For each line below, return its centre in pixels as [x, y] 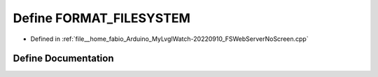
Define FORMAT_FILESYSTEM [101, 18]
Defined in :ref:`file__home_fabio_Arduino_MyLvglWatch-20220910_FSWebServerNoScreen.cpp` [169, 39]
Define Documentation [63, 59]
